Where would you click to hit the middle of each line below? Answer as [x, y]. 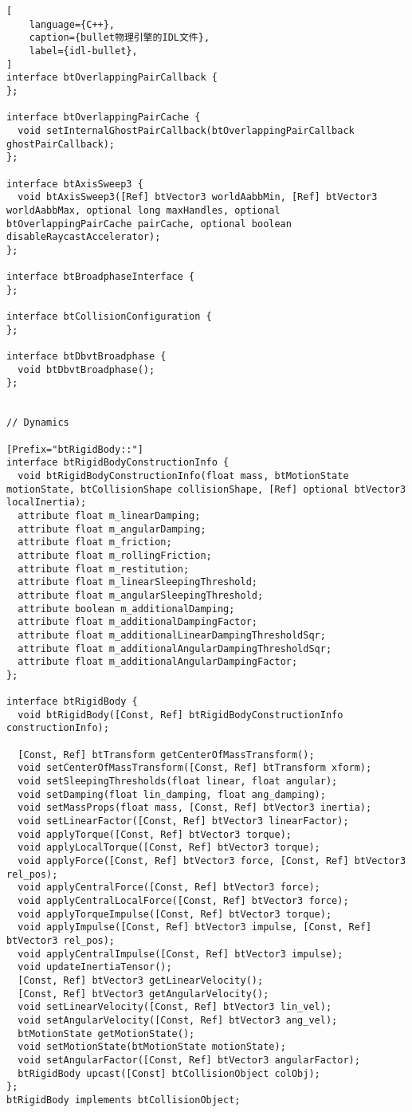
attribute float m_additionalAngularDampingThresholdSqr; [175, 648]
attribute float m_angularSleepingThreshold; [141, 595]
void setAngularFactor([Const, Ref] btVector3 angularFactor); [189, 1060]
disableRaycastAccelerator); [84, 237]
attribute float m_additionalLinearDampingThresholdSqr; [172, 635]
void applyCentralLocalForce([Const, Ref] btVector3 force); [183, 900]
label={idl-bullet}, [83, 51]
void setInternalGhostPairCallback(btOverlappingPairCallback [186, 130]
